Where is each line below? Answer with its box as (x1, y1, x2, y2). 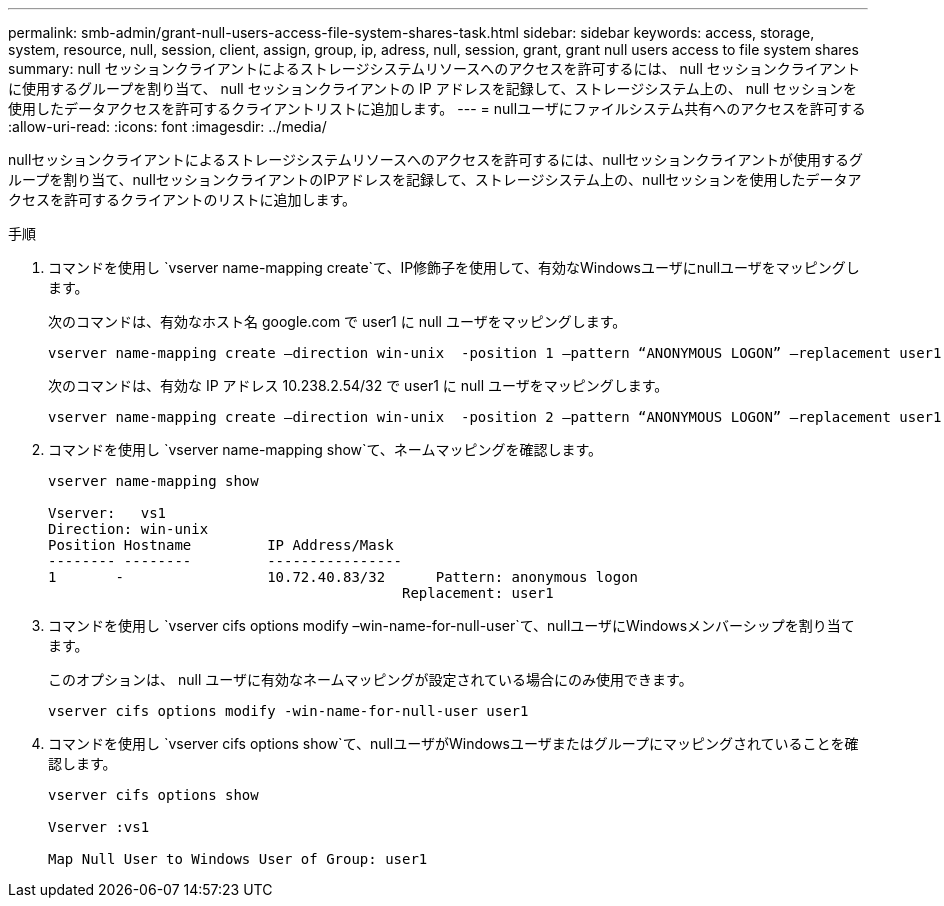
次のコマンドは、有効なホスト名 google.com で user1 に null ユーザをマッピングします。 (48, 313, 627, 330)
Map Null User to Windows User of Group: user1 (48, 851, 428, 867)
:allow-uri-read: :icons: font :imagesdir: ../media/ (8, 118, 327, 135)
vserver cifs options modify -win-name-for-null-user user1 (48, 703, 529, 719)
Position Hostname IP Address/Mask (48, 537, 394, 553)
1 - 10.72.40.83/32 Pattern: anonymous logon (48, 569, 639, 585)
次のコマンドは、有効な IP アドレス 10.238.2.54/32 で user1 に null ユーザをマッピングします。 (48, 377, 669, 394)
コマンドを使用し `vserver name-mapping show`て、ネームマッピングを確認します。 (48, 441, 603, 458)
